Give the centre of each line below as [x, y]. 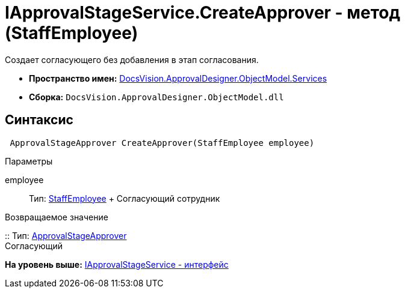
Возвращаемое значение [57, 217]
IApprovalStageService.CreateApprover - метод [203, 13]
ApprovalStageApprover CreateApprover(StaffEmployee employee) [162, 143]
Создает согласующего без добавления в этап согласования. [132, 59]
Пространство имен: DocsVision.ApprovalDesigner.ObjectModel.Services [178, 78]
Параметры [29, 161]
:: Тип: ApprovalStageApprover [66, 235]
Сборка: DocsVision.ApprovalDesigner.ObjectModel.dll [156, 97]
